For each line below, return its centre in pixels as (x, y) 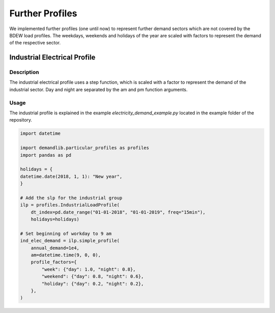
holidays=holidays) (55, 219)
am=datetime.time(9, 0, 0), (66, 255)
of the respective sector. (35, 43)
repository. (21, 120)
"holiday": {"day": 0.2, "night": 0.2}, (93, 284)
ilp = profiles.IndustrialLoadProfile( (70, 205)
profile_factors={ (54, 262)
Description (24, 73)
